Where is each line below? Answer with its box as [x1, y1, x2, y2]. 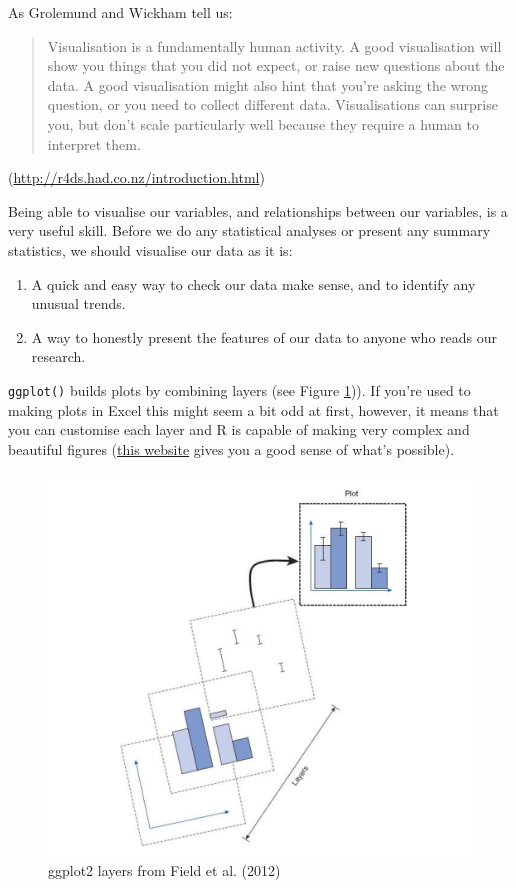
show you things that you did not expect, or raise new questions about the [47, 55, 505, 76]
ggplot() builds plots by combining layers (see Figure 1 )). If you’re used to [8, 379, 471, 400]
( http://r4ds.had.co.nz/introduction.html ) [8, 167, 265, 188]
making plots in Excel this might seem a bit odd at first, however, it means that [8, 399, 499, 420]
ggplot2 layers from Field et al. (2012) [48, 859, 281, 880]
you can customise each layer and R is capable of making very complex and [8, 419, 470, 440]
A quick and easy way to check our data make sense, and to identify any [31, 273, 476, 294]
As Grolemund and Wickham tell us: [8, 2, 233, 22]
